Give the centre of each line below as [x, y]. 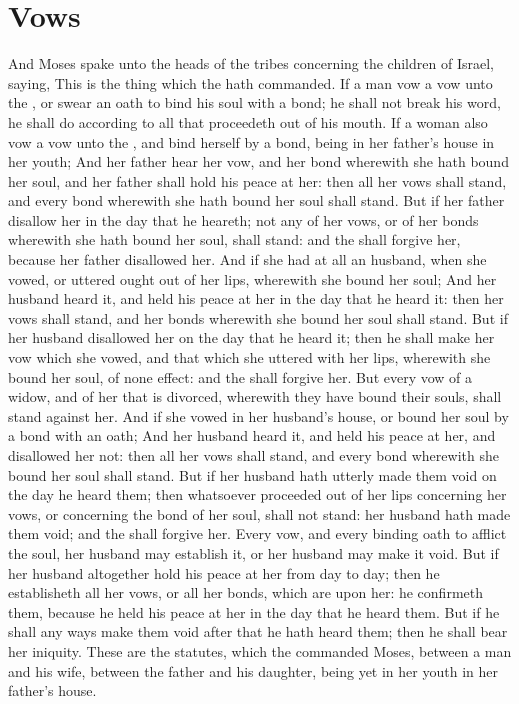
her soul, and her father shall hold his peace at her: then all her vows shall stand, [257, 180]
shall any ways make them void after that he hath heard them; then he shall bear [258, 631]
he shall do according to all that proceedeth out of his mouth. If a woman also [248, 121]
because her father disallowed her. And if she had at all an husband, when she [247, 259]
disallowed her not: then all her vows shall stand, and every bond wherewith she [253, 455]
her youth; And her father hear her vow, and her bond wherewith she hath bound [258, 161]
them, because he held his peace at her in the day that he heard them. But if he [254, 611]
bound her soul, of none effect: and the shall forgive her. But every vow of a [240, 376]
